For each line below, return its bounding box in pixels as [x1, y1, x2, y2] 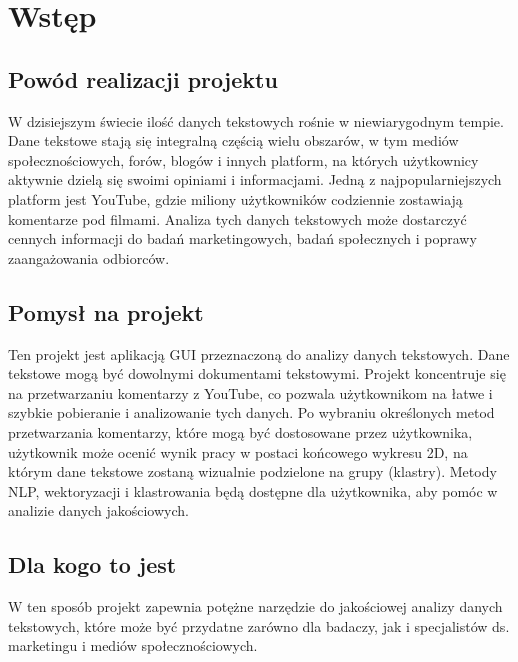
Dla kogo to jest [8, 549, 177, 580]
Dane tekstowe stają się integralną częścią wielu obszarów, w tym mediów [8, 130, 459, 151]
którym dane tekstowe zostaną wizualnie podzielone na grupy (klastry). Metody [8, 461, 497, 482]
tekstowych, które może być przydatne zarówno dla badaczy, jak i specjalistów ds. [8, 615, 510, 636]
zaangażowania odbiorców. [8, 247, 170, 268]
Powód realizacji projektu [8, 63, 278, 94]
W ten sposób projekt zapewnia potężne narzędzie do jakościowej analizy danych [8, 596, 503, 617]
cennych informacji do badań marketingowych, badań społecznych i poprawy [8, 228, 477, 249]
